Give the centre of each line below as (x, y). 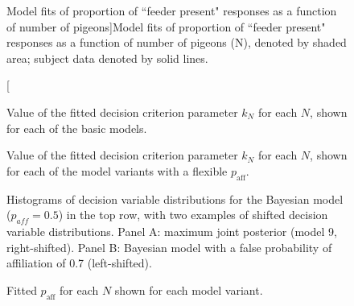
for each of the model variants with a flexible (117, 170)
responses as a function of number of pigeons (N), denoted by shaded (177, 42)
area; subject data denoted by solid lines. (107, 58)
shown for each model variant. (189, 289)
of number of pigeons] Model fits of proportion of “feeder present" (166, 26)
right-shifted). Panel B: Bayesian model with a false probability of (169, 247)
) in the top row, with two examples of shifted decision (193, 215)
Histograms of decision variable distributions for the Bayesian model (175, 198)
